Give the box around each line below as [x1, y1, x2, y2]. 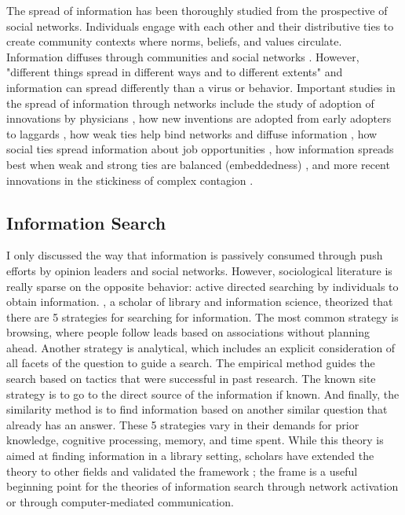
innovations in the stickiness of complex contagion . [6, 171, 254, 188]
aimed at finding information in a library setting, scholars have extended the [6, 447, 374, 464]
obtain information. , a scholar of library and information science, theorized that [6, 293, 393, 310]
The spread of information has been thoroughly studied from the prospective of [6, 2, 388, 18]
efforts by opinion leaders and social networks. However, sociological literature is [6, 262, 392, 278]
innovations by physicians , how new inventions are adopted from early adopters [6, 110, 392, 127]
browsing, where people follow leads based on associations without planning [6, 324, 370, 340]
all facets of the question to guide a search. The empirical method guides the [6, 355, 375, 371]
